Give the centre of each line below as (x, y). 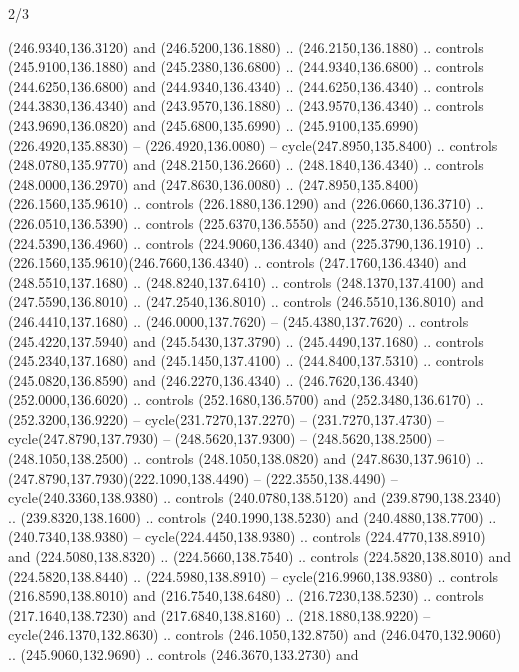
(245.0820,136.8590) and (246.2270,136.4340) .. (151, 379)
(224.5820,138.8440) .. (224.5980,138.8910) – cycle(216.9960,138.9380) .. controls (253, 575)
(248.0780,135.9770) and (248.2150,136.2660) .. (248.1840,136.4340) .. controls (246, 164)
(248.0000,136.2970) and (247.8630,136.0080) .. (151, 183)
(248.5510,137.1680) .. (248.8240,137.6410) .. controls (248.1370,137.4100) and (246, 281)
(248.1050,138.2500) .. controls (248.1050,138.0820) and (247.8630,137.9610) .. (246, 458)
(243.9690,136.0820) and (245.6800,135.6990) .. (151, 124)
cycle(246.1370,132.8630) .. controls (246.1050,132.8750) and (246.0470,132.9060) (255, 634)
